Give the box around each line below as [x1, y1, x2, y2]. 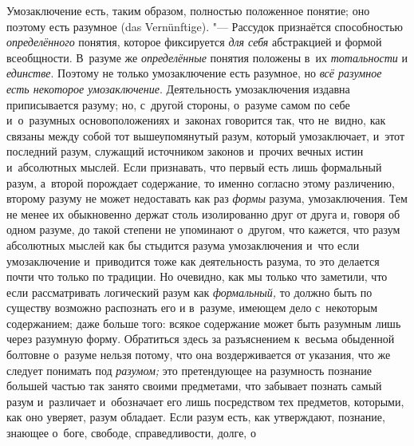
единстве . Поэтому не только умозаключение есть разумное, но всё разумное [6, 65, 382, 81]
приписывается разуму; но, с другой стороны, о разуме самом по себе [6, 96, 350, 112]
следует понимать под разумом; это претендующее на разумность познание [6, 361, 373, 378]
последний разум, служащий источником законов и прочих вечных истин [6, 143, 364, 160]
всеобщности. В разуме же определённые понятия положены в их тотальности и [6, 49, 408, 65]
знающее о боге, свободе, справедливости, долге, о [6, 424, 256, 441]
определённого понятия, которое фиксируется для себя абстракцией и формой [6, 34, 382, 50]
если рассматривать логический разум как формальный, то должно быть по [6, 283, 373, 300]
